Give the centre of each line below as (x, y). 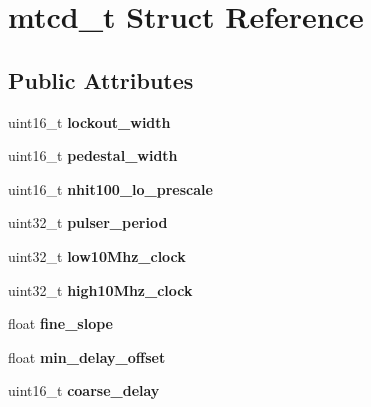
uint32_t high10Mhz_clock (100, 289)
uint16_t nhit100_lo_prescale (110, 188)
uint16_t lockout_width (89, 121)
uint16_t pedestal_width (93, 155)
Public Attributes (101, 79)
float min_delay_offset (87, 356)
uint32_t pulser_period (88, 222)
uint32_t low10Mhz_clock (97, 255)
